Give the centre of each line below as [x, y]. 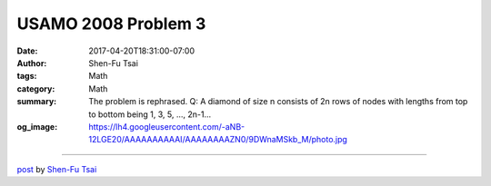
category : [36, 88]
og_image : [37, 126]
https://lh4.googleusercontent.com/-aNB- [167, 126]
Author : [32, 63]
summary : [37, 102]
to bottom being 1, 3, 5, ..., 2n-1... [150, 114]
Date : [27, 51]
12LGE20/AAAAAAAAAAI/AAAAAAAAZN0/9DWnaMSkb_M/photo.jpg [218, 140]
